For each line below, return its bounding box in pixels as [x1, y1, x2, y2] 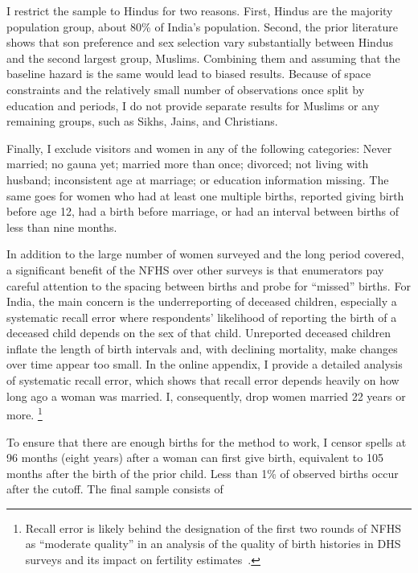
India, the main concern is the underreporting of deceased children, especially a [6, 293, 397, 310]
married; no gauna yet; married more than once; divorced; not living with [6, 155, 369, 172]
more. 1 [6, 404, 43, 423]
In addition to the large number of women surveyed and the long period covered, [6, 245, 404, 262]
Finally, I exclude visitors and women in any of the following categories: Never [6, 139, 392, 156]
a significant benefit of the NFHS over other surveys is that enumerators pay [6, 261, 384, 278]
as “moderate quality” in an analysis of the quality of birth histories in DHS [25, 535, 401, 552]
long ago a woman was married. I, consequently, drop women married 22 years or [6, 387, 406, 404]
